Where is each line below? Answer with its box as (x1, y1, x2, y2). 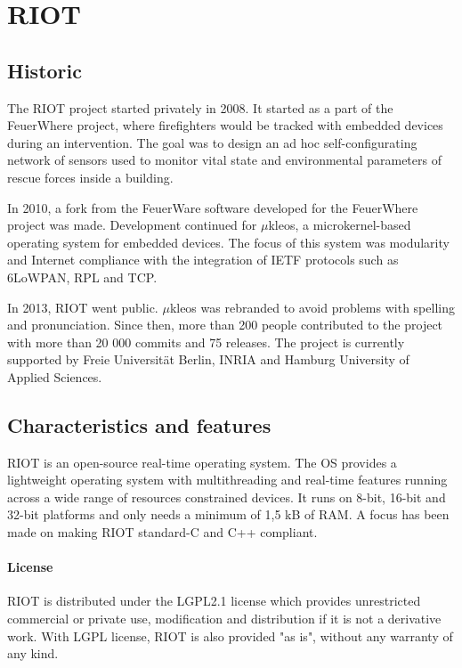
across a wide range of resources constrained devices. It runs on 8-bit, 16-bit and (7, 487, 446, 506)
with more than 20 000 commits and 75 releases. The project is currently (7, 332, 405, 351)
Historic (7, 56, 82, 84)
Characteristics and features (7, 411, 272, 438)
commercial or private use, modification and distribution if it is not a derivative (7, 609, 442, 628)
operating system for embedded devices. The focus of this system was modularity (7, 232, 450, 251)
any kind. (7, 644, 59, 663)
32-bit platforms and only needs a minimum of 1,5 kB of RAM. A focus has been (7, 505, 450, 524)
